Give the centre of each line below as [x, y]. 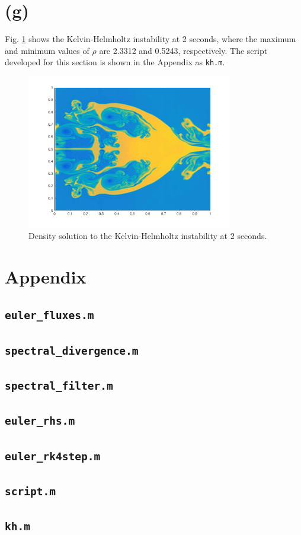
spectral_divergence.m [72, 351]
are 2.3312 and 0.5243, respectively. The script [183, 50]
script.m [30, 492]
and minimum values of [47, 50]
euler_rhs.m [40, 421]
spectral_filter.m [59, 386]
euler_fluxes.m [49, 316]
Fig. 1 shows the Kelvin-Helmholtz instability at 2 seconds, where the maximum [150, 39]
